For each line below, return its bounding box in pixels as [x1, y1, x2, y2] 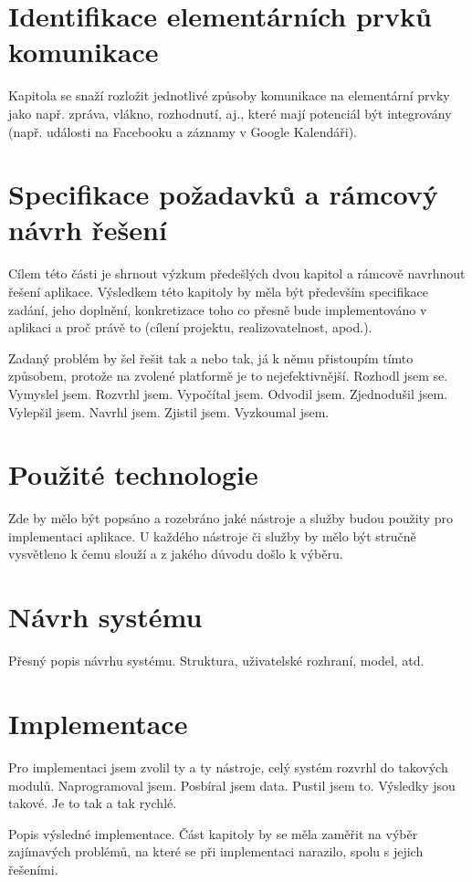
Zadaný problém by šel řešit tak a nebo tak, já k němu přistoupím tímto [8, 348, 414, 367]
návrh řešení [8, 211, 167, 248]
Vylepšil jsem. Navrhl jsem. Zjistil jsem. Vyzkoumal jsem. [8, 402, 330, 421]
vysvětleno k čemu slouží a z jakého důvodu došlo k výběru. [8, 544, 343, 563]
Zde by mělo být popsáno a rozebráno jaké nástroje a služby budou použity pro [8, 509, 453, 528]
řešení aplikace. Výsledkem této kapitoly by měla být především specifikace [8, 282, 429, 300]
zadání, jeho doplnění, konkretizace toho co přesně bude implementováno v [8, 299, 427, 319]
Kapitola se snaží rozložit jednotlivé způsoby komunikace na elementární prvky [8, 86, 450, 105]
